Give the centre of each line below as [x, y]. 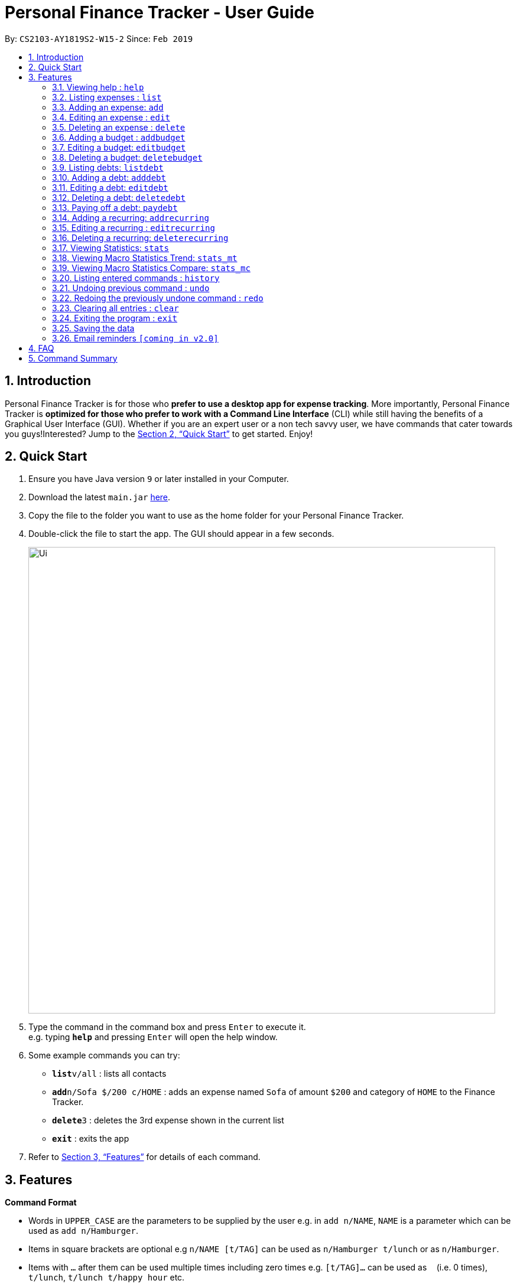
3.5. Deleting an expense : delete [119, 127]
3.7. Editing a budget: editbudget [119, 147]
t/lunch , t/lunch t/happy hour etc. [107, 1278]
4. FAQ [41, 348]
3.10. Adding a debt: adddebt [109, 177]
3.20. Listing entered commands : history [136, 278]
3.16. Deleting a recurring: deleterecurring [140, 237]
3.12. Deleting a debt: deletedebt [119, 197]
